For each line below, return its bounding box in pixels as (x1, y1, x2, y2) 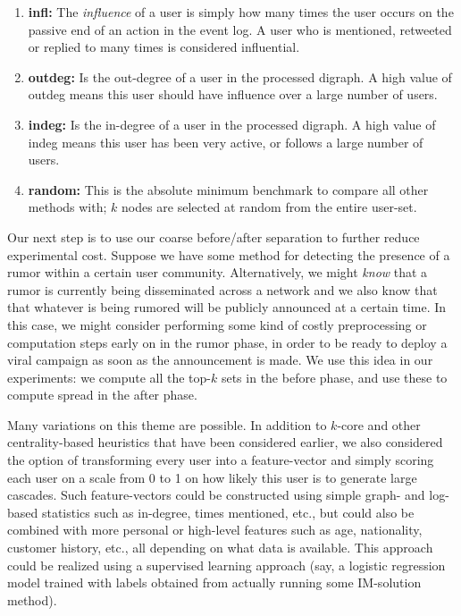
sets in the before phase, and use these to (221, 367, 448, 386)
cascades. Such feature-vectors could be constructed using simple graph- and (7, 485, 425, 504)
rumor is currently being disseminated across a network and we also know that (7, 280, 438, 299)
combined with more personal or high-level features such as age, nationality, (7, 520, 423, 539)
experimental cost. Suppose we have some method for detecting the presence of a (7, 245, 450, 264)
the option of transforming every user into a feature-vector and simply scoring (7, 451, 434, 469)
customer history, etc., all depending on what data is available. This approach (7, 538, 433, 557)
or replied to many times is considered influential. (28, 38, 300, 56)
